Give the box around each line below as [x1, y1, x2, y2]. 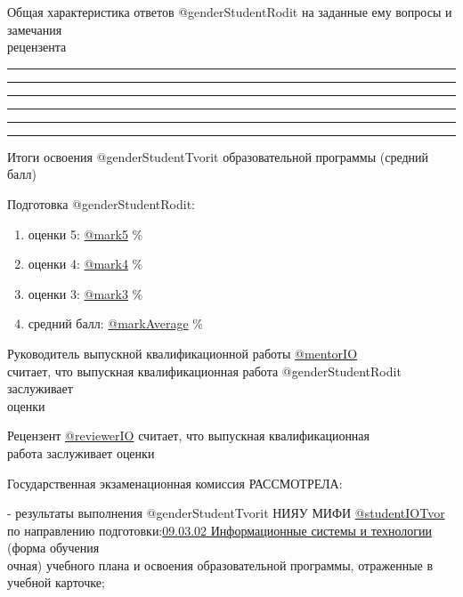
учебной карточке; [7, 573, 105, 592]
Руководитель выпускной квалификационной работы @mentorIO [7, 343, 358, 362]
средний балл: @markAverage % [28, 314, 203, 333]
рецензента [7, 37, 67, 56]
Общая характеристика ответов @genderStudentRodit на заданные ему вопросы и [7, 3, 452, 20]
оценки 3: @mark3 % [28, 284, 143, 303]
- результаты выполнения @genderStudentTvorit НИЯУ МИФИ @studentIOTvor [7, 504, 445, 522]
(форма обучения [7, 538, 100, 557]
